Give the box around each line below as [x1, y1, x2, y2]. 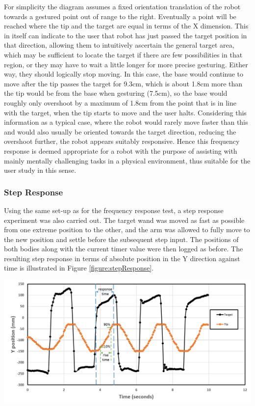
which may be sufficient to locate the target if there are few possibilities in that [4, 49, 243, 59]
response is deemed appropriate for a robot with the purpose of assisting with [4, 145, 237, 156]
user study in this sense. [4, 165, 76, 175]
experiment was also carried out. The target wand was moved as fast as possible [4, 215, 245, 225]
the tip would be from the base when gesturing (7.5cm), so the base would [4, 88, 228, 98]
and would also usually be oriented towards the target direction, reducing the [4, 126, 236, 136]
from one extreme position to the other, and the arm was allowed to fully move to [4, 224, 250, 235]
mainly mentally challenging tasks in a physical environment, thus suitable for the [4, 155, 251, 165]
